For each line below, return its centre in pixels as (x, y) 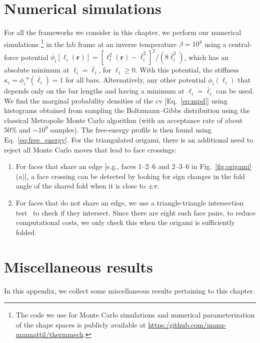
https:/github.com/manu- (187, 324)
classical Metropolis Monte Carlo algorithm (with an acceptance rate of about (123, 120)
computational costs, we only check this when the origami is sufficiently (125, 222)
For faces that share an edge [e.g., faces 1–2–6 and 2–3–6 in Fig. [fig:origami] (133, 166)
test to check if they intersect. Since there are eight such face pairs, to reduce (135, 212)
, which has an (206, 57)
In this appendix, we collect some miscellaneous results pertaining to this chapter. (129, 290)
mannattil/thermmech (49, 334)
